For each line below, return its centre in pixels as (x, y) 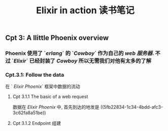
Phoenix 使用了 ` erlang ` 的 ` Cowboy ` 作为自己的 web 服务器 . (80, 53)
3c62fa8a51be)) (29, 113)
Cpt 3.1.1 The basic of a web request (50, 96)
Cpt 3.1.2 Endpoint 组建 (37, 123)
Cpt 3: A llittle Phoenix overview (57, 38)
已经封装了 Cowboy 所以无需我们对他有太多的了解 (90, 61)
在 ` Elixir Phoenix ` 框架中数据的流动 (43, 86)
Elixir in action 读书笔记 (85, 10)
